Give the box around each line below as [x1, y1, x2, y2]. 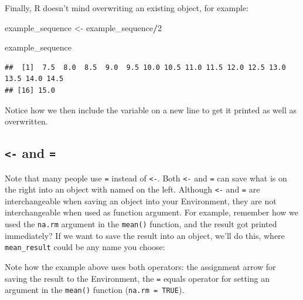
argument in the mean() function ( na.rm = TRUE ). [5, 284, 185, 296]
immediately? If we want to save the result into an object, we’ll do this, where [5, 229, 285, 241]
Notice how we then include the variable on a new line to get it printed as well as [5, 103, 297, 116]
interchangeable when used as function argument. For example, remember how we [5, 206, 299, 218]
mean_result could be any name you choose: [5, 241, 165, 253]
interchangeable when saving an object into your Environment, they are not [5, 194, 277, 207]
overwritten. [5, 115, 48, 127]
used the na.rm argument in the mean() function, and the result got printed [5, 218, 277, 230]
